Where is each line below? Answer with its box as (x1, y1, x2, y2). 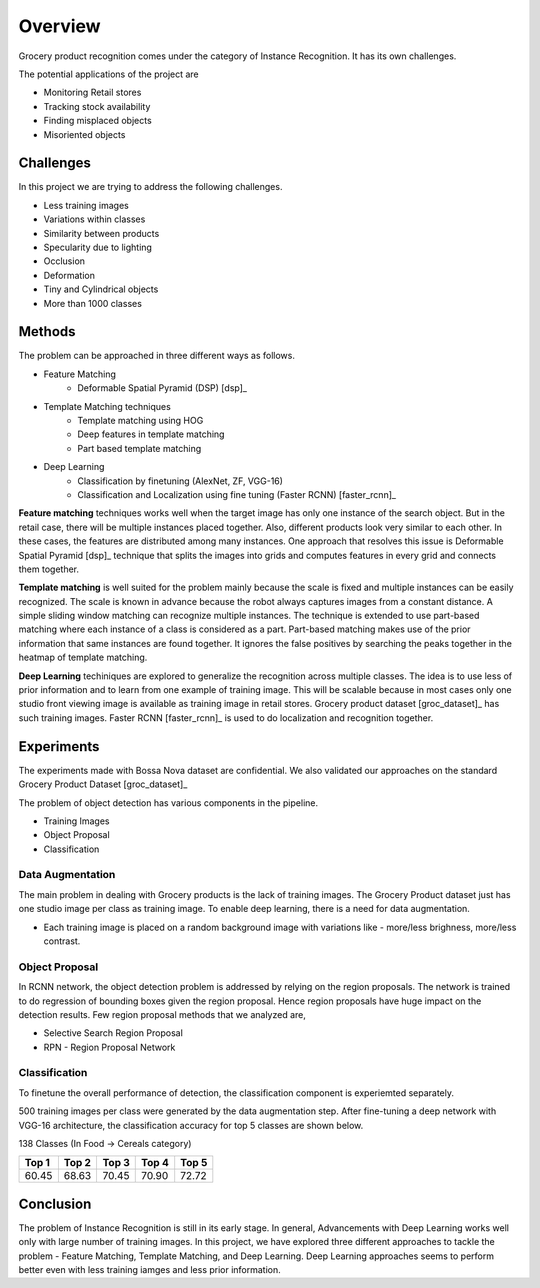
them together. (18, 563, 80, 575)
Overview (18, 15, 101, 37)
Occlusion (43, 255, 85, 267)
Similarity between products (43, 227, 160, 239)
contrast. (43, 935, 81, 947)
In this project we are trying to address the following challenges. (18, 181, 283, 193)
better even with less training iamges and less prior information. (18, 1264, 282, 1276)
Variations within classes (43, 213, 146, 225)
